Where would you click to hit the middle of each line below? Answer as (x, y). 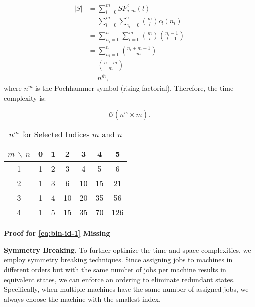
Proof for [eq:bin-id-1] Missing (57, 233)
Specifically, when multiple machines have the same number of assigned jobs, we (126, 289)
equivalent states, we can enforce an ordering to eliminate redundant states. (120, 279)
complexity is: (25, 97)
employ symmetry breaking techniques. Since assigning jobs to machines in (118, 259)
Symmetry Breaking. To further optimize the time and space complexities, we (127, 249)
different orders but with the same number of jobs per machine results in (115, 269)
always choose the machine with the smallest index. (82, 298)
